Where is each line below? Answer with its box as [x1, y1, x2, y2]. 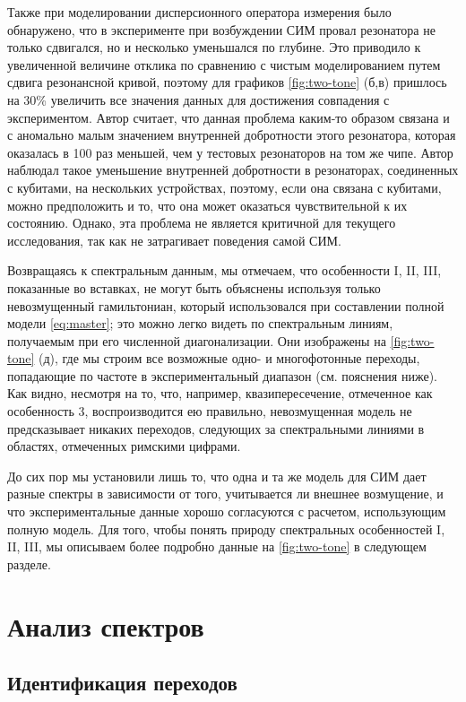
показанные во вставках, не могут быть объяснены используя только [7, 278, 381, 297]
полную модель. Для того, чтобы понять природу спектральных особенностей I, [7, 519, 445, 538]
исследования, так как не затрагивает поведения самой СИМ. [7, 230, 341, 249]
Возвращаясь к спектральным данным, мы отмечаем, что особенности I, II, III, [7, 261, 442, 280]
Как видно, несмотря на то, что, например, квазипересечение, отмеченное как [7, 384, 433, 403]
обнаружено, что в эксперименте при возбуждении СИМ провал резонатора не [7, 20, 436, 39]
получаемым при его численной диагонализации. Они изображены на [7, 331, 386, 350]
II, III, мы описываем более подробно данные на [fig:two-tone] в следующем [7, 537, 427, 556]
